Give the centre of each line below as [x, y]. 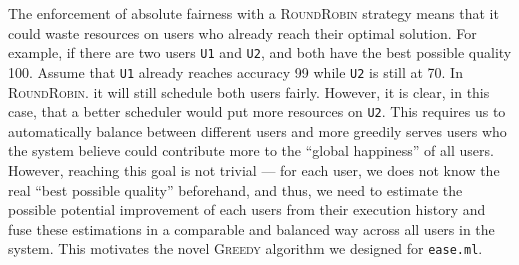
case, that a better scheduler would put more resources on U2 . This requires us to [257, 111]
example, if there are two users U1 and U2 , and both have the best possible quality [260, 52]
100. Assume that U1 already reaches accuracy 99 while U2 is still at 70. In [235, 71]
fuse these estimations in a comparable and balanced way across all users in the [251, 228]
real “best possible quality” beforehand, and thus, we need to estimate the [235, 189]
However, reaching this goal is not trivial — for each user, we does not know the [254, 169]
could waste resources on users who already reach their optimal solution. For [242, 32]
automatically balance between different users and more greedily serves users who [257, 130]
